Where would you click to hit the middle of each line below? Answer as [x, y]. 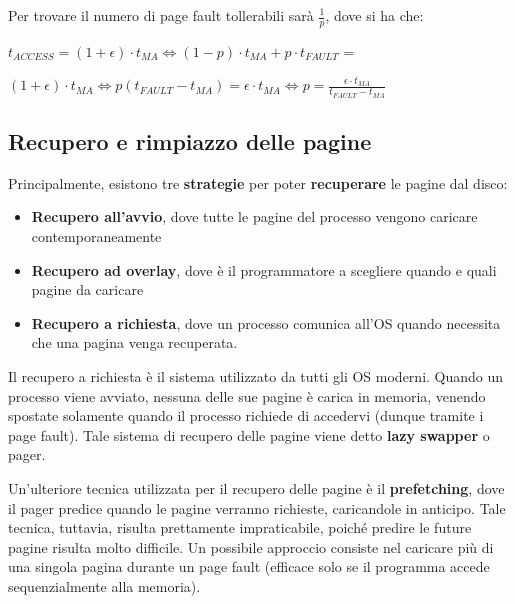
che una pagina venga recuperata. [134, 342]
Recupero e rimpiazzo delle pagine [190, 141]
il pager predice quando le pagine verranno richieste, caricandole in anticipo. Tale [257, 507]
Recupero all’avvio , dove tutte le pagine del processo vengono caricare [254, 216]
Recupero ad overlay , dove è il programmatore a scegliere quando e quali [264, 269]
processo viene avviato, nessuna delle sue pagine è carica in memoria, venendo [247, 395]
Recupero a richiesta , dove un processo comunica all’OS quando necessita [266, 322]
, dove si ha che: [374, 15]
